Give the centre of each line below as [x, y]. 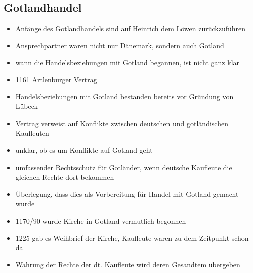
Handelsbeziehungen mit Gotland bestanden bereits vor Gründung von [124, 96]
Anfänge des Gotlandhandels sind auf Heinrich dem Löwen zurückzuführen [131, 29]
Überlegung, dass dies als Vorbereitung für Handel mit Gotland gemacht [127, 194]
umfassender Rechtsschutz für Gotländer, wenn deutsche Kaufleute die [124, 167]
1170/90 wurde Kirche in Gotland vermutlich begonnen [101, 220]
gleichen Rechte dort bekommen [65, 177]
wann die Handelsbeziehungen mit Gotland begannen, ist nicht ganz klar [128, 62]
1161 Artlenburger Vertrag [56, 79]
